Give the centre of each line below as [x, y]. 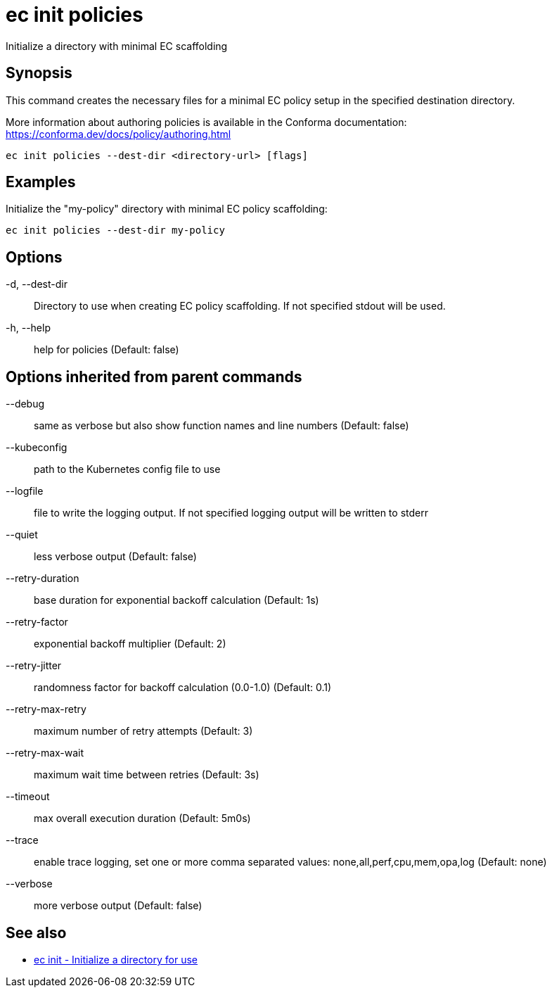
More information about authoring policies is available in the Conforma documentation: [206, 122]
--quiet [22, 535]
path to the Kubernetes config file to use [127, 469]
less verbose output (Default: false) [115, 557]
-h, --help [28, 328]
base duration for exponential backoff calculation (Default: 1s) [176, 600]
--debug [25, 404]
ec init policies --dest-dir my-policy [115, 230]
